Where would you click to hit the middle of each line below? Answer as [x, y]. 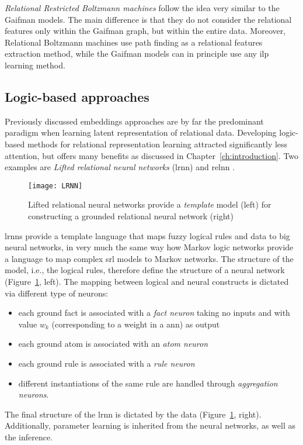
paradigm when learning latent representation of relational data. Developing [141, 132]
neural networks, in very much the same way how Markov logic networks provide [149, 247]
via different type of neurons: [57, 293]
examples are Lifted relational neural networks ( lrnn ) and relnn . [120, 167]
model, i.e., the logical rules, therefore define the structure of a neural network [145, 270]
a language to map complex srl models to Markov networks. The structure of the [149, 258]
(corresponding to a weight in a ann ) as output [136, 324]
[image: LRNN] [55, 186]
